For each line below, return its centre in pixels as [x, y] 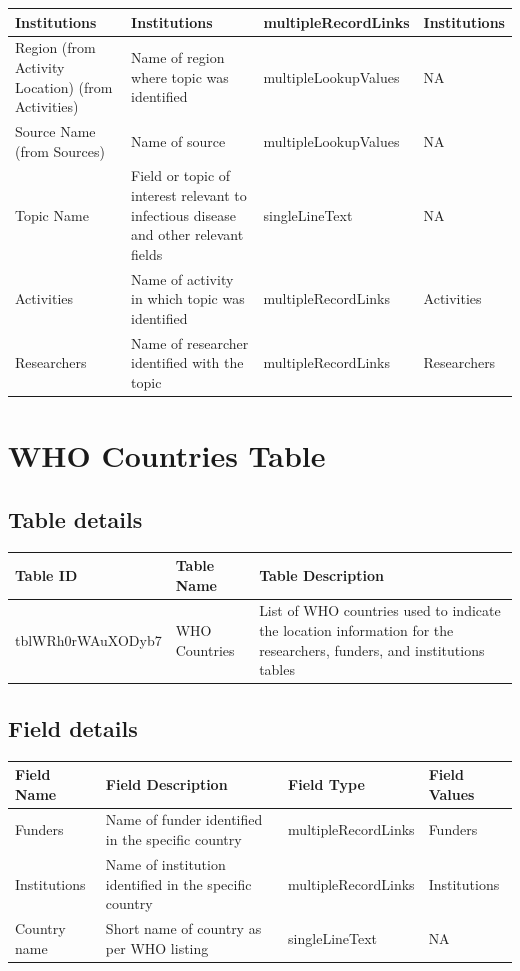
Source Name [55, 130]
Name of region [178, 57]
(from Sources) [60, 150]
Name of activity [182, 278]
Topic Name [52, 214]
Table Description [321, 574]
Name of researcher [190, 342]
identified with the [187, 362]
